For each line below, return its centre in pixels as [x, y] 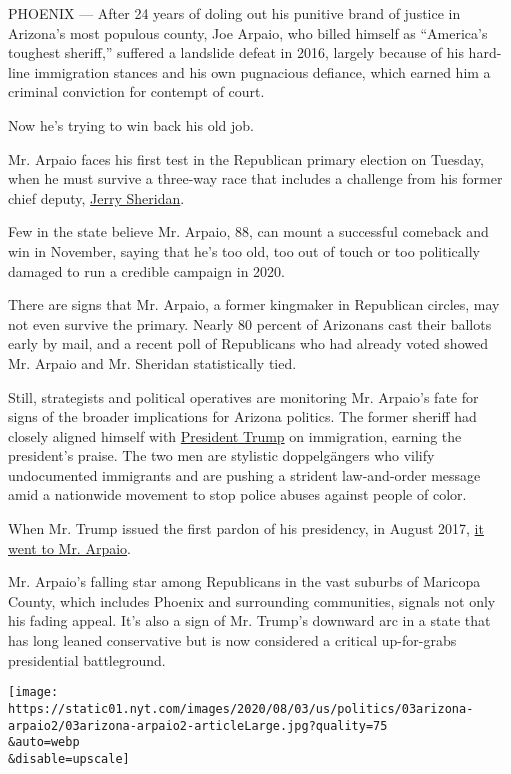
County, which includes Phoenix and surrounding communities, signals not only [252, 600]
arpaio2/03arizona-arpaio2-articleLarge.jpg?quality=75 [198, 725]
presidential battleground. [87, 659]
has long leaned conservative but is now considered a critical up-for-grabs [232, 640]
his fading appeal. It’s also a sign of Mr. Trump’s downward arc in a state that [249, 620]
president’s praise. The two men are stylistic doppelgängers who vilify [221, 455]
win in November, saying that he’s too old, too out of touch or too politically [244, 250]
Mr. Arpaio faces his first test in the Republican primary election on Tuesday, [246, 158]
